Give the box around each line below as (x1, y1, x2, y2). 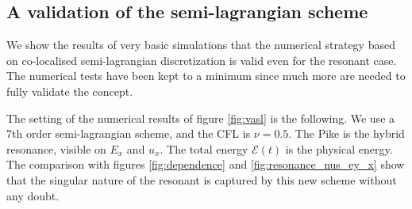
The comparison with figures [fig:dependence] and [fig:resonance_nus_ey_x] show (6, 156, 405, 173)
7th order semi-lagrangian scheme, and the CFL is (6, 125, 251, 142)
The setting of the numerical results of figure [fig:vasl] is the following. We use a (6, 109, 395, 126)
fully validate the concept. (6, 82, 133, 99)
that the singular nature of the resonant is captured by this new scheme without (6, 171, 397, 188)
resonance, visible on (6, 140, 106, 157)
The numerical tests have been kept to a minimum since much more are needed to (6, 67, 406, 84)
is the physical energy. (285, 140, 393, 157)
